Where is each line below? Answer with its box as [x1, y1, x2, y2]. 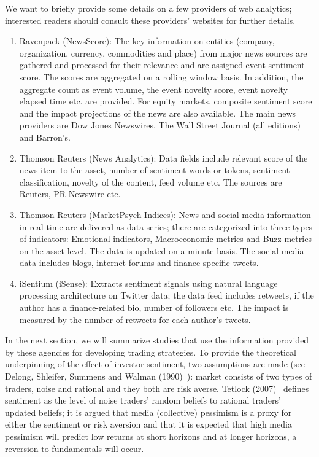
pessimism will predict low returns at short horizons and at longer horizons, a [5, 430, 297, 442]
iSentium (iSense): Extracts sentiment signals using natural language [19, 276, 278, 289]
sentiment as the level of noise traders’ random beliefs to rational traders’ [5, 394, 281, 407]
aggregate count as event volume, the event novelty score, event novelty [19, 82, 288, 95]
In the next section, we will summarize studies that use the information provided [5, 334, 309, 346]
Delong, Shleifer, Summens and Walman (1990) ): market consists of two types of [5, 370, 312, 383]
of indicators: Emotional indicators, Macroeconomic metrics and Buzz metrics [19, 232, 312, 245]
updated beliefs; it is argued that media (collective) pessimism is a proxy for [5, 405, 292, 418]
